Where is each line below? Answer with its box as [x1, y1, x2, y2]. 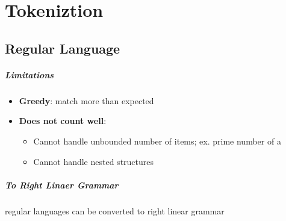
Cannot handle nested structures [33, 155, 154, 167]
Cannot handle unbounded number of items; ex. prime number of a [33, 134, 281, 147]
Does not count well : [19, 114, 107, 127]
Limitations [5, 68, 54, 81]
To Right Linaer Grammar [5, 178, 119, 191]
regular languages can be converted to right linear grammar [5, 204, 225, 217]
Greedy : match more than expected [19, 94, 154, 107]
